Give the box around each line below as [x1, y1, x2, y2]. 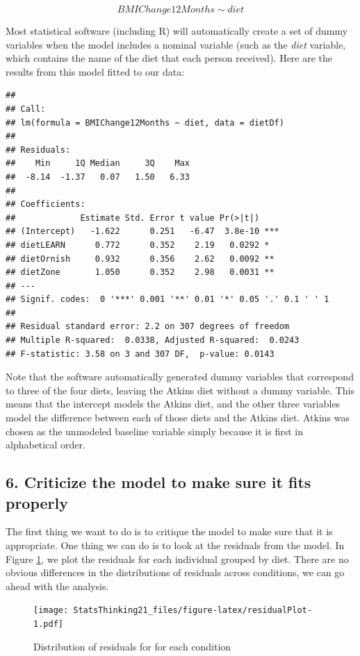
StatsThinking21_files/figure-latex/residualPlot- [73, 605, 312, 616]
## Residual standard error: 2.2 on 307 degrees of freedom [6, 321, 290, 332]
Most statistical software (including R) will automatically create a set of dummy [6, 24, 348, 37]
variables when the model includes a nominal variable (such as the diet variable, [6, 37, 346, 51]
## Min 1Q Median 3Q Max [6, 158, 190, 169]
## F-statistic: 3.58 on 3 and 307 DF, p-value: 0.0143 [6, 348, 275, 359]
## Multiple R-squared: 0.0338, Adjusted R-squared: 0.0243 [6, 335, 300, 346]
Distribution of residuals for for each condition [33, 639, 231, 653]
